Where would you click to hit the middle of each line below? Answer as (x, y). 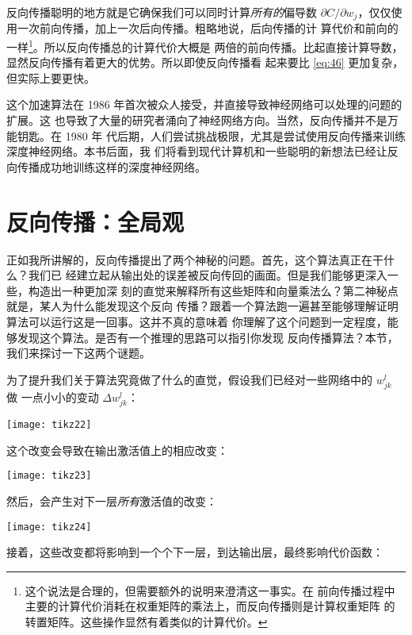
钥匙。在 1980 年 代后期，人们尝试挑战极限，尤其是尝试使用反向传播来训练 (211, 135)
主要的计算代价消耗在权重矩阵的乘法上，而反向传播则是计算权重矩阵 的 (210, 606)
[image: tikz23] (49, 476)
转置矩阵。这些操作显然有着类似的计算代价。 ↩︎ (146, 621)
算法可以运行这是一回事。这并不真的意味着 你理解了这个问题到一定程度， (197, 321)
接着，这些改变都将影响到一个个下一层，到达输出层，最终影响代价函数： (195, 552)
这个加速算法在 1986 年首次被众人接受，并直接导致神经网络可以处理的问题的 (204, 104)
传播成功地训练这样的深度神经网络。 (111, 166)
